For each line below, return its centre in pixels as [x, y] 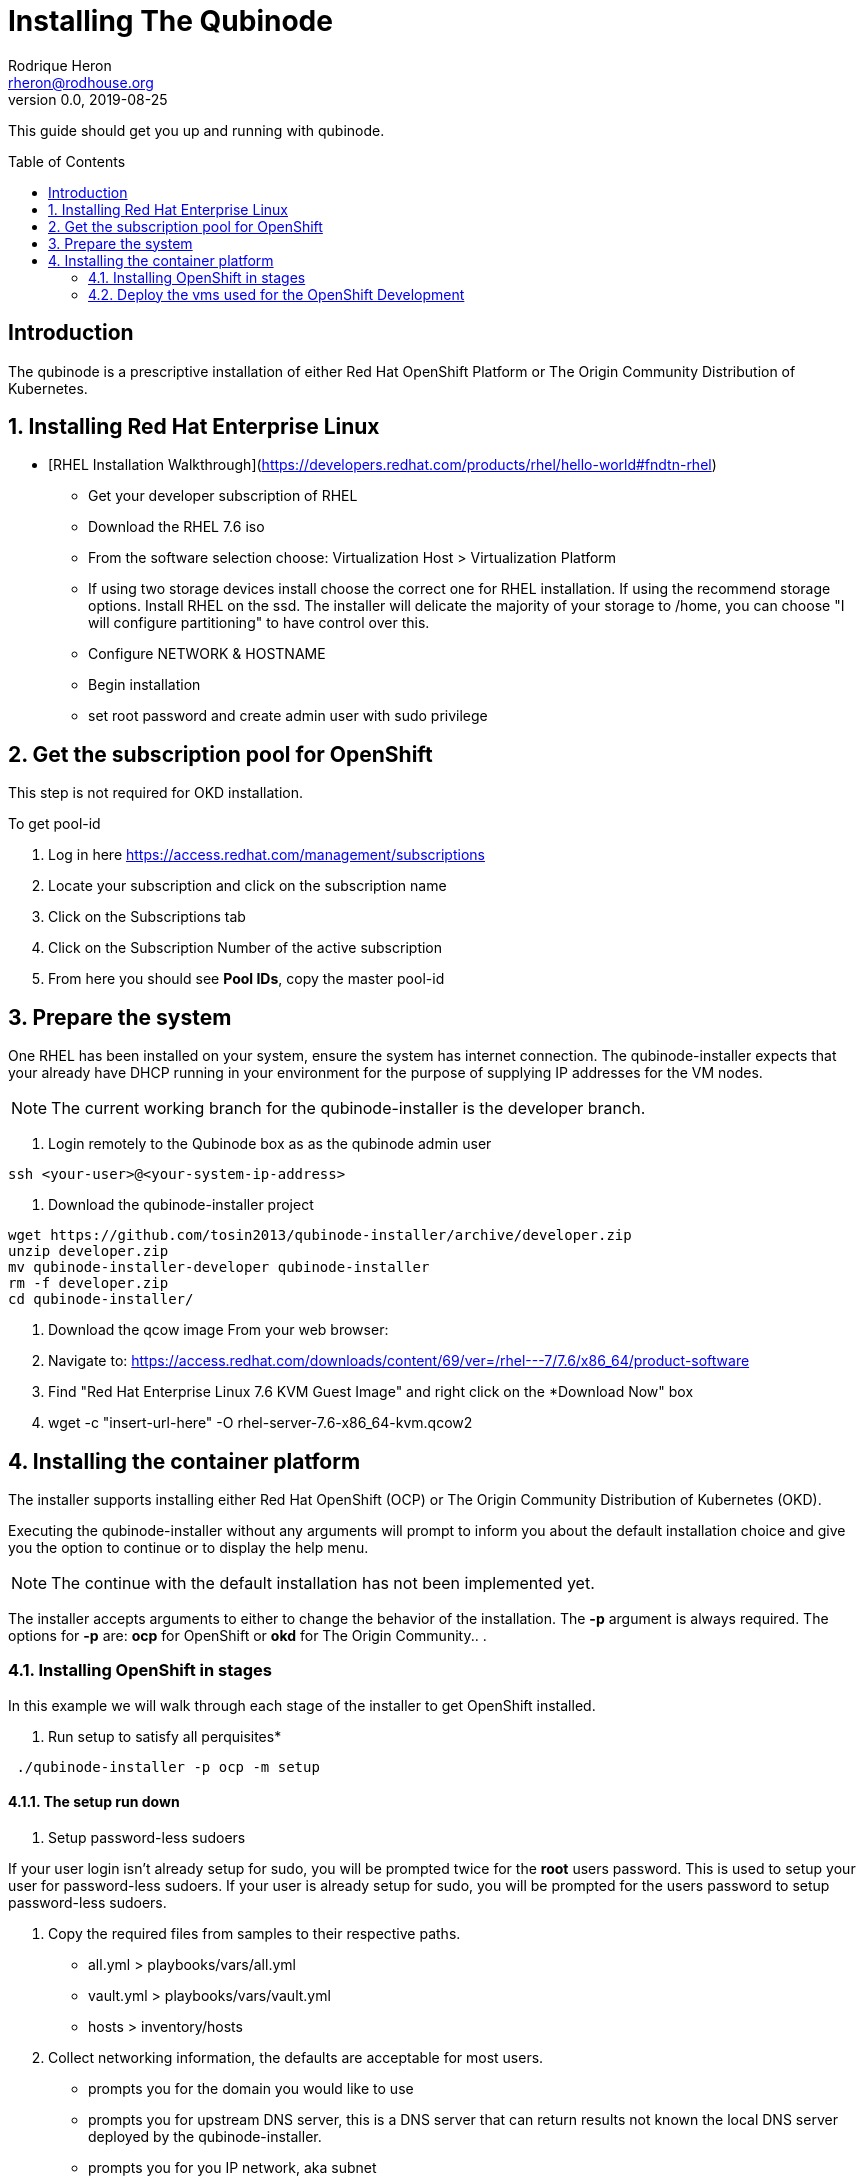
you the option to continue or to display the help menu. [188, 1547]
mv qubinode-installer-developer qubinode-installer [219, 1267]
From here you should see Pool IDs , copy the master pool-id [246, 979]
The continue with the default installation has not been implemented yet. [323, 1582]
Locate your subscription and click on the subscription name [247, 886]
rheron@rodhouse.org [81, 82]
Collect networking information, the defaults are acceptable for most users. [296, 2057]
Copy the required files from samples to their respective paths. [254, 1933]
